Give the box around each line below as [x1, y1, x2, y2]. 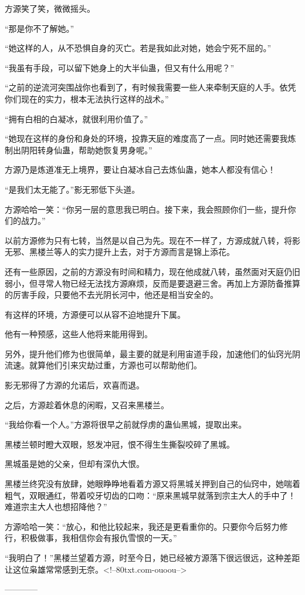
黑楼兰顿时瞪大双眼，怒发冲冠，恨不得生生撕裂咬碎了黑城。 [5, 438, 235, 450]
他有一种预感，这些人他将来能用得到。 [5, 328, 152, 340]
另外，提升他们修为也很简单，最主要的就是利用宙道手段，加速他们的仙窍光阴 [5, 347, 300, 359]
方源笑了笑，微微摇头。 [5, 2, 95, 14]
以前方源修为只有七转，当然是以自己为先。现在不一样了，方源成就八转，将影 [5, 234, 300, 246]
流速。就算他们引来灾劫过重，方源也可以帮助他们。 [5, 359, 202, 371]
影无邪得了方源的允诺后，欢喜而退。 [5, 379, 144, 391]
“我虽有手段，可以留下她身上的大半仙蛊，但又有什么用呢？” [5, 61, 235, 73]
